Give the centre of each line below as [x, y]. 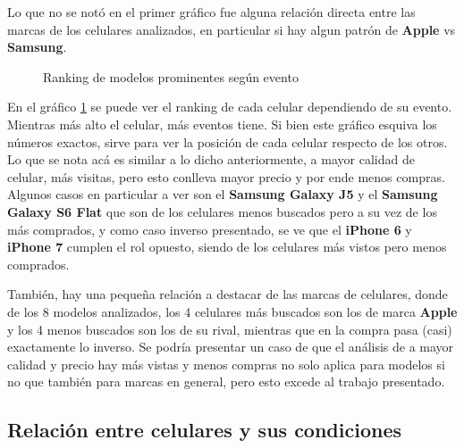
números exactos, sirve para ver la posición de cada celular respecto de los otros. [228, 141]
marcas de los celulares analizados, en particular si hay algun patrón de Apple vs [232, 29]
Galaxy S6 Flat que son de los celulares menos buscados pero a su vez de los [222, 211]
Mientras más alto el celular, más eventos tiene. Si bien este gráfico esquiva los [222, 124]
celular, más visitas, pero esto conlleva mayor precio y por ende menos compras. [226, 176]
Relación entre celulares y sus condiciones [204, 430]
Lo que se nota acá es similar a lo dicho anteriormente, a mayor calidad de [211, 159]
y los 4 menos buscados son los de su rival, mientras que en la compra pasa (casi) [230, 329]
